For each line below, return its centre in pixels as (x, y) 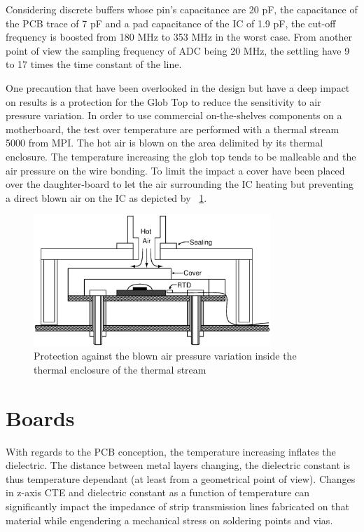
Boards (40, 417)
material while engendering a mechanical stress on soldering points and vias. (169, 520)
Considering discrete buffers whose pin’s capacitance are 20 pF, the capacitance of (182, 9)
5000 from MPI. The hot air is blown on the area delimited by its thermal (164, 143)
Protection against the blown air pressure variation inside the (165, 356)
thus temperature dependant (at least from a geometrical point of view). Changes (181, 478)
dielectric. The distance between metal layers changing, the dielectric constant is (178, 465)
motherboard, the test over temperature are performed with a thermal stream (173, 129)
